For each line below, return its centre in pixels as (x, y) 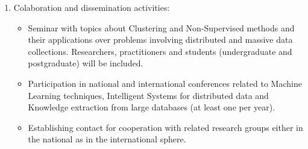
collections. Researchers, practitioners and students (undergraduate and (160, 51)
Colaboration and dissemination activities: (92, 7)
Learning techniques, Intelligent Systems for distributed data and (148, 95)
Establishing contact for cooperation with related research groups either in (165, 127)
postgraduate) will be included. (86, 63)
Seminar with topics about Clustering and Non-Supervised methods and (161, 27)
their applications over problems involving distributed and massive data (160, 40)
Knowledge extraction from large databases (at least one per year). (152, 107)
